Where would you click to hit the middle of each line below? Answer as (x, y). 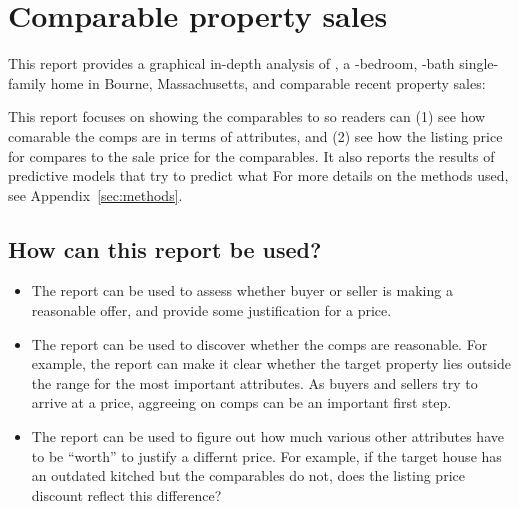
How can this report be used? (165, 248)
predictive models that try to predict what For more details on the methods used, (258, 175)
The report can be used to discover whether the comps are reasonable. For (259, 343)
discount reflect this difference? (126, 494)
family (27, 82)
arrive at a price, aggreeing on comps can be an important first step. (241, 402)
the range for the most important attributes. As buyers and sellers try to (254, 382)
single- (479, 63)
